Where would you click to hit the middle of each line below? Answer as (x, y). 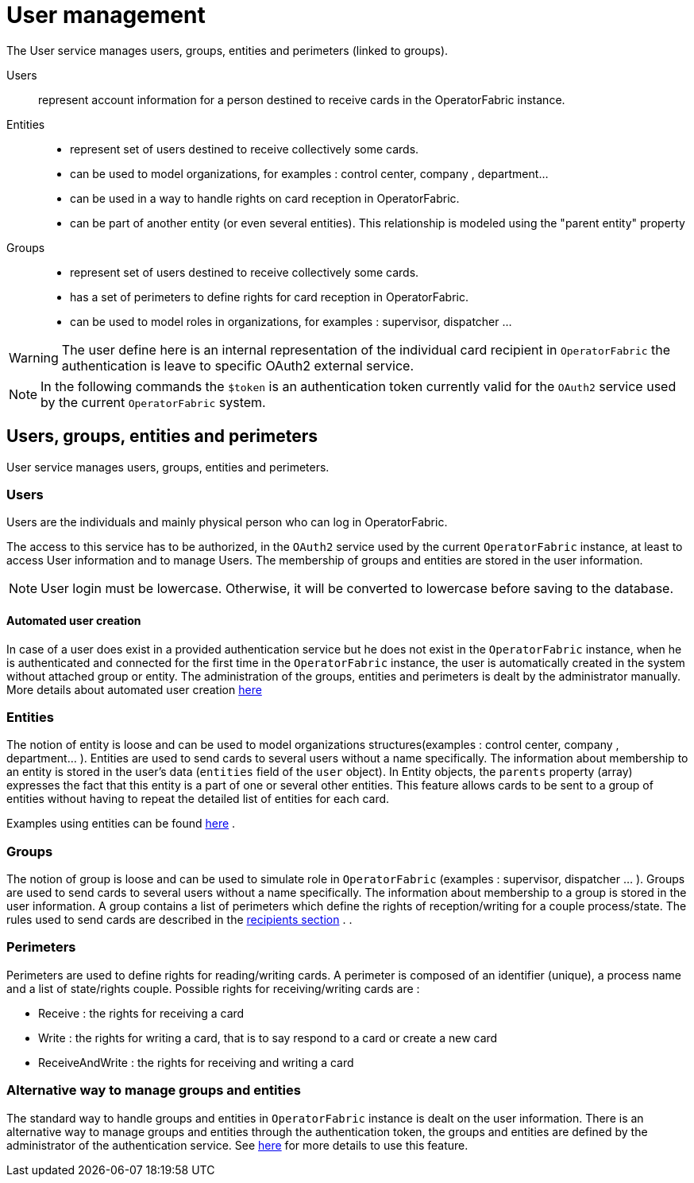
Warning (34, 357)
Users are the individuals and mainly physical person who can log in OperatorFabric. (227, 522)
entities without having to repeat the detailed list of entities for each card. (198, 799)
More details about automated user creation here (134, 689)
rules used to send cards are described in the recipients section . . (179, 920)
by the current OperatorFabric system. (153, 402)
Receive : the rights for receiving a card (141, 1013)
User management (106, 15)
